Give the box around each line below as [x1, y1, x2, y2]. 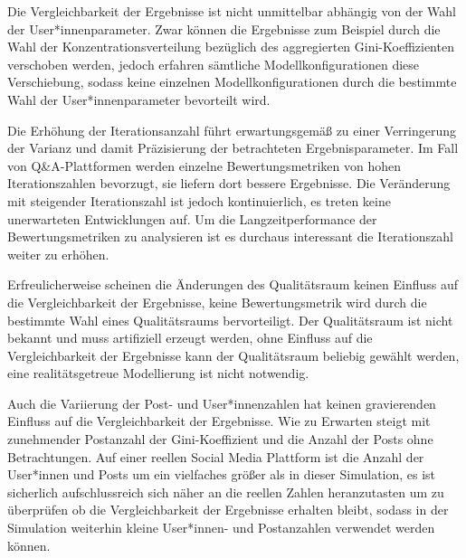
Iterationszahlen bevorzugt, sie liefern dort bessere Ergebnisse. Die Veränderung [7, 174, 451, 193]
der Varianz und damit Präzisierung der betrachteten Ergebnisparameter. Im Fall [7, 138, 459, 157]
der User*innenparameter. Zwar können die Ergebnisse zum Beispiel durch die [7, 19, 441, 38]
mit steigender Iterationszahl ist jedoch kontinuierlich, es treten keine [7, 191, 391, 210]
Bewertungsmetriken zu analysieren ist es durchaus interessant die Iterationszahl [7, 227, 453, 246]
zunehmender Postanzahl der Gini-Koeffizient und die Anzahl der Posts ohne [7, 430, 433, 449]
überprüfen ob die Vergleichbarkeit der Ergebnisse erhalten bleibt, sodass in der [7, 500, 449, 519]
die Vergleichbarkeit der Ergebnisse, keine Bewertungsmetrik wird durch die [7, 292, 427, 311]
